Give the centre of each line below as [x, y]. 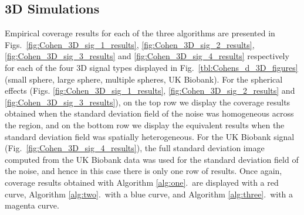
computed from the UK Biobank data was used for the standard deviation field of [152, 159]
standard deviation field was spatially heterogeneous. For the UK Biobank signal [150, 136]
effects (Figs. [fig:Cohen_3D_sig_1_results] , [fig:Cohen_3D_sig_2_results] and [150, 91]
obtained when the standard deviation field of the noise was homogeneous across [149, 113]
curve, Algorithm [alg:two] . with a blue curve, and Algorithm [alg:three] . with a [149, 194]
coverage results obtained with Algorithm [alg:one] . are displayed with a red [142, 182]
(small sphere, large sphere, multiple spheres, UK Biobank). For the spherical [144, 79]
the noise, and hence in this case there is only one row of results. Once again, [143, 171]
